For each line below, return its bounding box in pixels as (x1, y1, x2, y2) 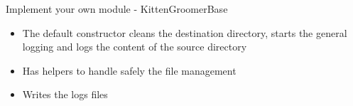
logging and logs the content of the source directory (22, 39, 247, 54)
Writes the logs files (22, 87, 108, 102)
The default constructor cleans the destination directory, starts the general (22, 25, 347, 40)
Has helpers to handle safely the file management (22, 63, 237, 78)
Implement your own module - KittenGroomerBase (6, 1, 228, 16)
